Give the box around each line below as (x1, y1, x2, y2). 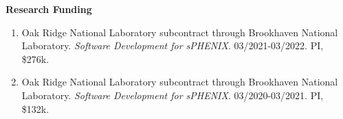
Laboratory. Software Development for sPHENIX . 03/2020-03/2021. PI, (21, 88, 324, 102)
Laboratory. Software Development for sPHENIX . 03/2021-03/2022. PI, (21, 38, 324, 53)
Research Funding (5, 2, 92, 16)
